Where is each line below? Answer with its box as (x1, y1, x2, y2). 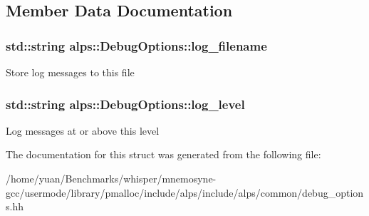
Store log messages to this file (6, 65, 135, 79)
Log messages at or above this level (6, 123, 160, 138)
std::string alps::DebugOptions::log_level (6, 95, 245, 113)
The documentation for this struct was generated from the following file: (6, 147, 321, 162)
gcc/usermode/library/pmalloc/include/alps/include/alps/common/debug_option (6, 185, 364, 200)
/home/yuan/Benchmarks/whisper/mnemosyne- (6, 171, 217, 185)
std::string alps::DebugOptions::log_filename (6, 36, 267, 54)
